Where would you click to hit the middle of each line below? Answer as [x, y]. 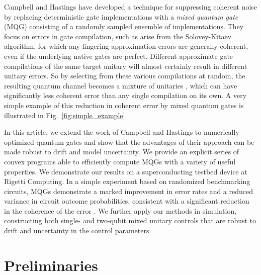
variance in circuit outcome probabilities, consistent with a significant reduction [127, 201]
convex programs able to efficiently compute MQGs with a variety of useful [120, 161]
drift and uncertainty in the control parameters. [78, 231]
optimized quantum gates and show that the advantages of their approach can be [129, 142]
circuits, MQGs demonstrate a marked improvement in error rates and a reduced [129, 191]
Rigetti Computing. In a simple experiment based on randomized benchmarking [127, 181]
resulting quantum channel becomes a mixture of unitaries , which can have [121, 85]
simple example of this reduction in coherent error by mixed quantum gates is [124, 105]
